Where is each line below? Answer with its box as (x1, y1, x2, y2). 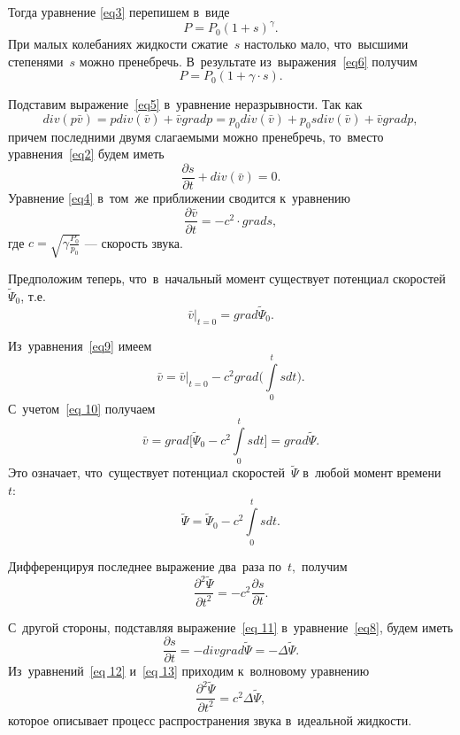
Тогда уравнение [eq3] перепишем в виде (8, 3, 230, 20)
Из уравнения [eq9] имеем (8, 336, 152, 354)
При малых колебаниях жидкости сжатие (8, 35, 228, 53)
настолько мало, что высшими (243, 35, 409, 53)
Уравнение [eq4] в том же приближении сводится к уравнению (8, 188, 351, 206)
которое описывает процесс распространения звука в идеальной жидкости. (8, 710, 412, 729)
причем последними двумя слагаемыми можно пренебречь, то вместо (8, 127, 384, 145)
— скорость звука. (84, 233, 183, 251)
